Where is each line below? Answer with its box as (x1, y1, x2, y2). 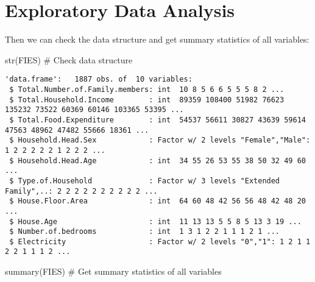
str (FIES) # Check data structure (5, 53, 133, 66)
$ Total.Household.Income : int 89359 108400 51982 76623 (9, 95, 285, 104)
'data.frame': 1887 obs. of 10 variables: (5, 75, 193, 84)
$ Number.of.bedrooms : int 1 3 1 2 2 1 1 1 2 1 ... (9, 227, 280, 236)
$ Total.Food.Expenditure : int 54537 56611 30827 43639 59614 (9, 115, 306, 124)
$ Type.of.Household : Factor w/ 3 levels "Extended (9, 176, 280, 185)
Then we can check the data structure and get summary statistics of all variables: (5, 33, 310, 46)
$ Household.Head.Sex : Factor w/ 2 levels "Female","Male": (9, 136, 311, 145)
